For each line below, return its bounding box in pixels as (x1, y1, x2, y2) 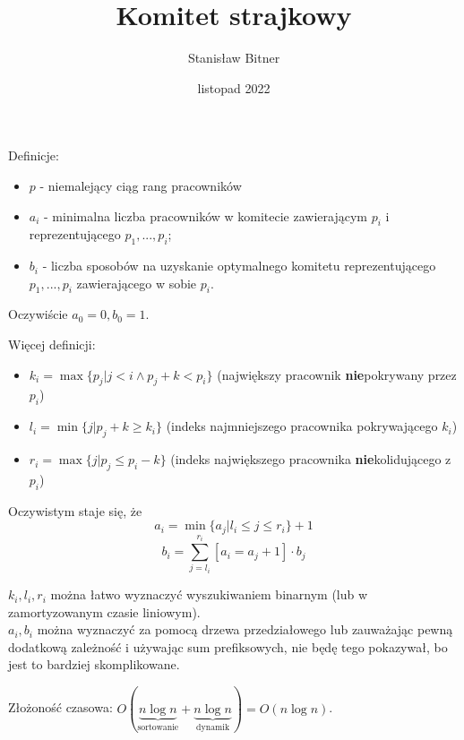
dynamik (196, 723, 230, 733)
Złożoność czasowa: (8, 698, 113, 717)
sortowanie (137, 723, 179, 733)
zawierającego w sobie (76, 273, 197, 292)
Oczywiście (8, 305, 68, 323)
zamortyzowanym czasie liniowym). (8, 602, 201, 621)
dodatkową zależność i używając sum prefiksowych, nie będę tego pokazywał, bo (8, 637, 448, 656)
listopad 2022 (197, 78, 271, 97)
